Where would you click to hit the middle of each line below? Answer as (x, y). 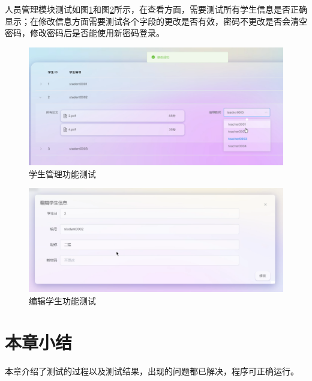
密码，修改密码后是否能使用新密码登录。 (85, 33)
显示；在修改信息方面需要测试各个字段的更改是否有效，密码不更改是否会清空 (156, 21)
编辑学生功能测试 (62, 300)
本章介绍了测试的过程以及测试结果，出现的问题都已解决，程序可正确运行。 (152, 370)
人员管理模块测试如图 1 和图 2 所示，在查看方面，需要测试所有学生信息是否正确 (156, 9)
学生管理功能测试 (62, 173)
